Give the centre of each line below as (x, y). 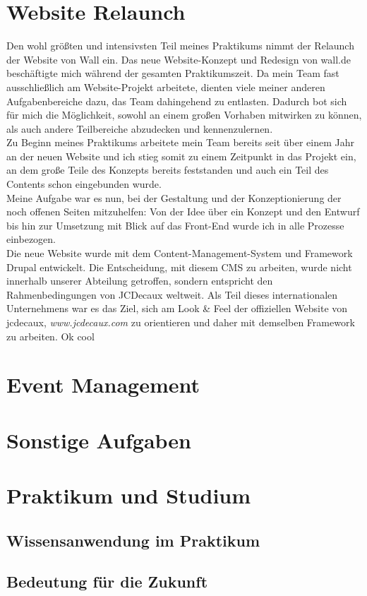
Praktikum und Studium (129, 495)
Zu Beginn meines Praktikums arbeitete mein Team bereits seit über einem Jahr (180, 142)
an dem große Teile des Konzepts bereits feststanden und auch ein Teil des (168, 170)
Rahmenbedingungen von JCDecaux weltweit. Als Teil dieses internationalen (172, 294)
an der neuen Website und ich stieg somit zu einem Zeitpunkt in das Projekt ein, (181, 156)
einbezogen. (31, 239)
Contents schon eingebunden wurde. (84, 184)
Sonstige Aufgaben (99, 440)
